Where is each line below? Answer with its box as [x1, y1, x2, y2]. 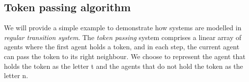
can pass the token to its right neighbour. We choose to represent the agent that [4, 51, 246, 61]
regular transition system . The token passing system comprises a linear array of [4, 32, 242, 42]
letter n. [4, 70, 28, 81]
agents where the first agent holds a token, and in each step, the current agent [4, 41, 240, 52]
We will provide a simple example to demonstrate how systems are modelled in [4, 22, 242, 33]
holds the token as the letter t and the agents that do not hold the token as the [4, 61, 243, 71]
